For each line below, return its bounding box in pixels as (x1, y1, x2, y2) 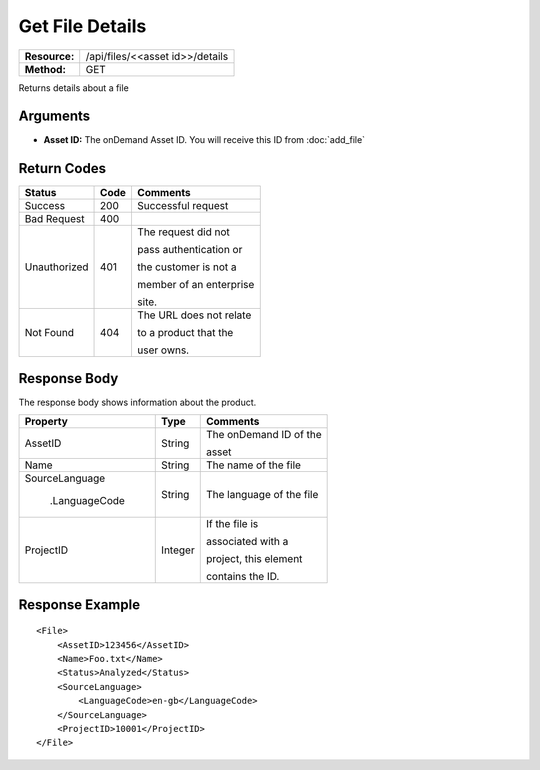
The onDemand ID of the (205, 428, 322, 442)
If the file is (205, 517, 259, 531)
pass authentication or (136, 243, 243, 257)
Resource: (24, 49, 75, 63)
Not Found (24, 326, 75, 340)
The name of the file (205, 458, 302, 472)
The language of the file (205, 488, 319, 502)
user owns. (136, 343, 190, 357)
